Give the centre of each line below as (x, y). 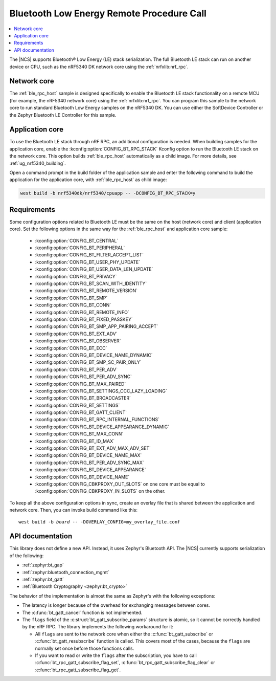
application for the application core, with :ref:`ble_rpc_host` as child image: (88, 180)
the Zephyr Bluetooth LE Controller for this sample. (63, 115)
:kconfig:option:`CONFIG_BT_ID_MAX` (75, 441)
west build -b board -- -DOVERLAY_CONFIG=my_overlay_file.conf (99, 522)
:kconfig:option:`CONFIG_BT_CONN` (73, 305)
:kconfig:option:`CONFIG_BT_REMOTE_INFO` (82, 312)
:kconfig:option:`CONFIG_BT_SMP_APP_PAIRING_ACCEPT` (97, 326)
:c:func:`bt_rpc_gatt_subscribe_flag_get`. (78, 670)
